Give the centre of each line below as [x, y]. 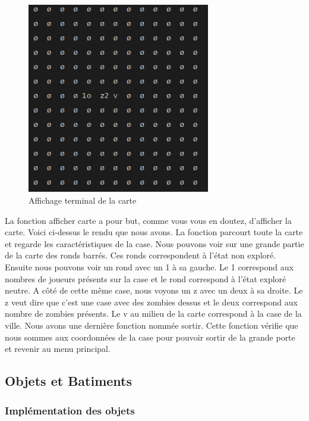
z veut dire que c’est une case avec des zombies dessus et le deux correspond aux [151, 302]
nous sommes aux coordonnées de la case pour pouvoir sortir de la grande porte [150, 337]
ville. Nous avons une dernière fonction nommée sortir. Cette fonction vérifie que [152, 325]
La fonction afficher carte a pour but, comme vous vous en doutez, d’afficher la [148, 220]
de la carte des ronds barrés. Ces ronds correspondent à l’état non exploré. [141, 255]
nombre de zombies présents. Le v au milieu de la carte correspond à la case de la [153, 314]
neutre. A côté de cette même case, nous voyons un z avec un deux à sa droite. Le [154, 290]
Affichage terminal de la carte [83, 200]
